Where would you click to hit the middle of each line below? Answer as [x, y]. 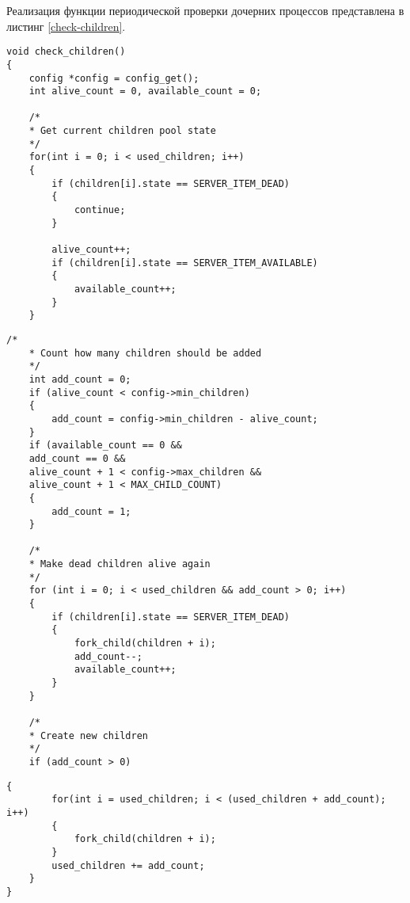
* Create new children [88, 735]
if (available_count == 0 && [105, 446]
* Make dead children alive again [120, 564]
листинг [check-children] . [66, 26]
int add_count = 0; [80, 379]
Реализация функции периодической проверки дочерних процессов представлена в [205, 10]
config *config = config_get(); [114, 78]
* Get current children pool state [122, 131]
